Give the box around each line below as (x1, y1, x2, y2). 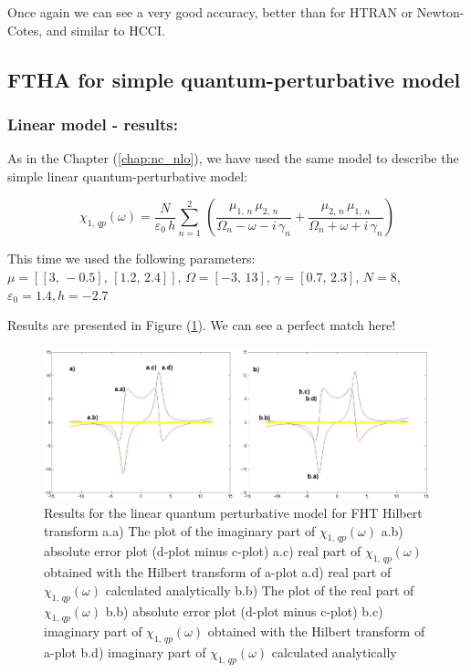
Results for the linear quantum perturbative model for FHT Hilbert (44, 503, 423, 522)
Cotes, (7, 20, 43, 39)
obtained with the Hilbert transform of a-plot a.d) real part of (44, 563, 392, 582)
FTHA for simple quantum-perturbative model (7, 65, 461, 93)
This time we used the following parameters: (7, 249, 256, 268)
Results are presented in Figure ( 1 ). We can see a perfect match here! (7, 315, 396, 335)
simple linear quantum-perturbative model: (7, 166, 248, 185)
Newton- (416, 3, 465, 21)
